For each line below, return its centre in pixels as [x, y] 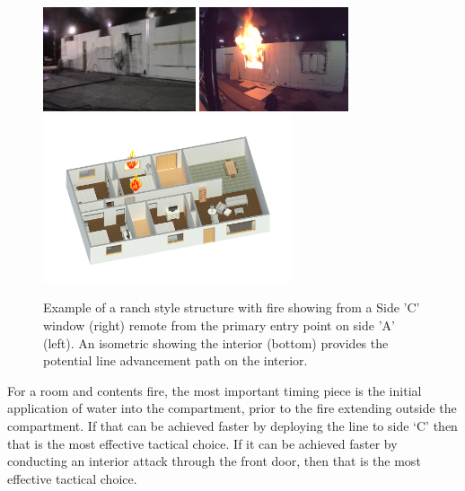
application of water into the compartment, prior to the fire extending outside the [232, 408]
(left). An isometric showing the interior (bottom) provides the [216, 342]
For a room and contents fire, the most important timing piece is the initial [215, 390]
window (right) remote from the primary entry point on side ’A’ [219, 325]
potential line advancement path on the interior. [175, 360]
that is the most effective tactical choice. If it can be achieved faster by [202, 443]
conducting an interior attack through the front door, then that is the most [214, 461]
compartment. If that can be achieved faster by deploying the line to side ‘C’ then [232, 426]
